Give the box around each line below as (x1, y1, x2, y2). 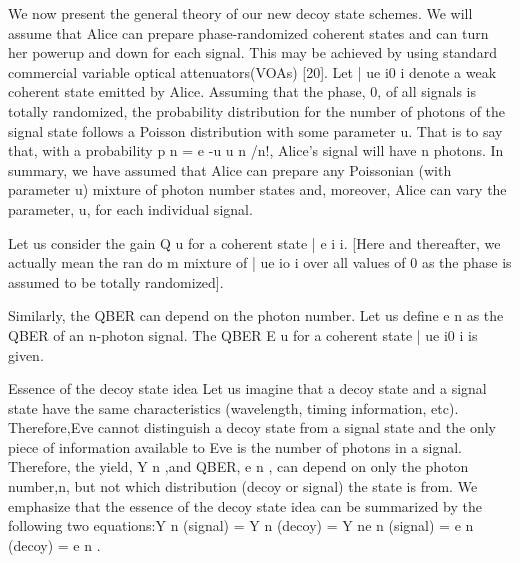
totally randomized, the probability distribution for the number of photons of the (8, 100, 506, 121)
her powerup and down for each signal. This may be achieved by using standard (8, 42, 497, 63)
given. (8, 344, 44, 365)
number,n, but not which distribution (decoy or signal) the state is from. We (8, 476, 478, 497)
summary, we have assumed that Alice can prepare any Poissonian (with (8, 159, 452, 180)
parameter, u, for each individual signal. (8, 198, 253, 219)
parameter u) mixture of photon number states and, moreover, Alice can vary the (8, 179, 507, 200)
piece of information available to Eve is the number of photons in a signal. (8, 436, 462, 457)
